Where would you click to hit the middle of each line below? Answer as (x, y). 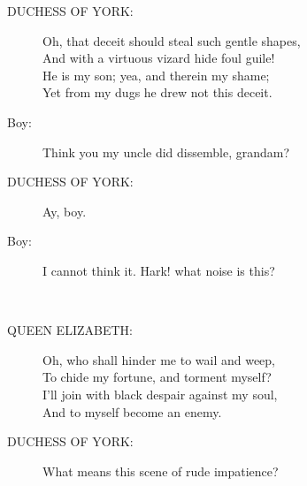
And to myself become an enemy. (132, 411)
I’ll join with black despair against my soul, (160, 394)
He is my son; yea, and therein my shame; (156, 75)
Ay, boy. (65, 211)
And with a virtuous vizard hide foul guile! (159, 58)
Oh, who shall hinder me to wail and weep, (159, 359)
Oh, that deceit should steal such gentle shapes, (172, 40)
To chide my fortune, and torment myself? (157, 377)
